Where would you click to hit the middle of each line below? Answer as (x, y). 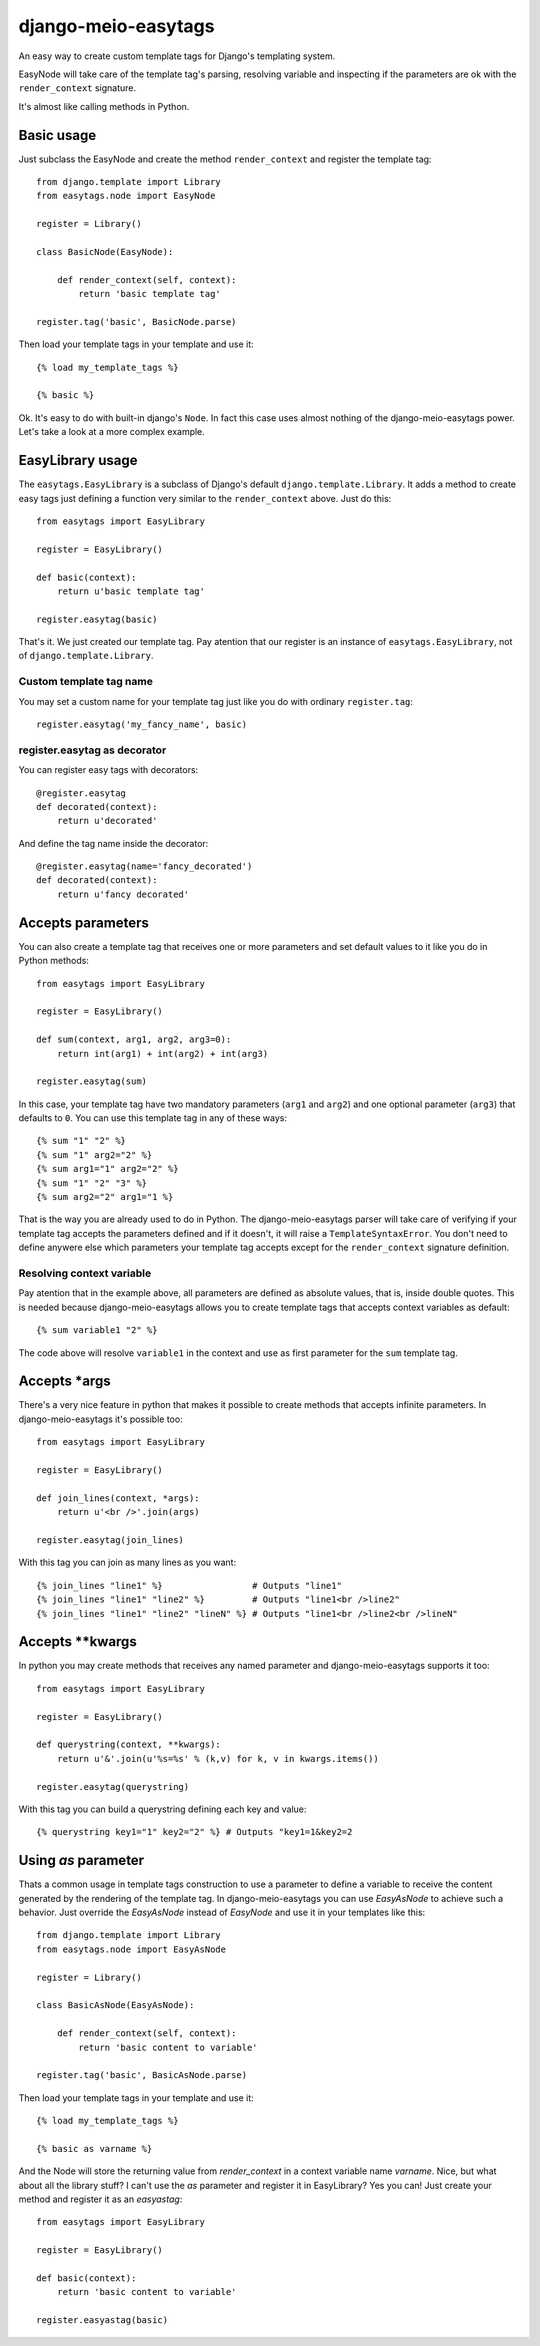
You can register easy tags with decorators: (108, 770)
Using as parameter (81, 1860)
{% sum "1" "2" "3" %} (92, 1183)
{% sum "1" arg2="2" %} (94, 1154)
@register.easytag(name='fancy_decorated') (144, 866)
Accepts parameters (84, 922)
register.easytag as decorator (92, 750)
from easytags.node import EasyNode (126, 196)
